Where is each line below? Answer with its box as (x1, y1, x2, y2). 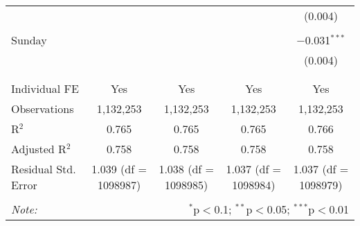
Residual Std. (11, 161, 76, 177)
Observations (11, 101, 74, 116)
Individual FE (11, 80, 79, 96)
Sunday (11, 32, 47, 48)
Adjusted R (11, 141, 66, 157)
